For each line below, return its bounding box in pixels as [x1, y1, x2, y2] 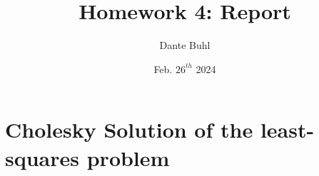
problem [86, 143, 170, 172]
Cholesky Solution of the [5, 115, 253, 144]
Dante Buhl [159, 38, 211, 53]
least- [260, 115, 315, 144]
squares [5, 143, 79, 172]
